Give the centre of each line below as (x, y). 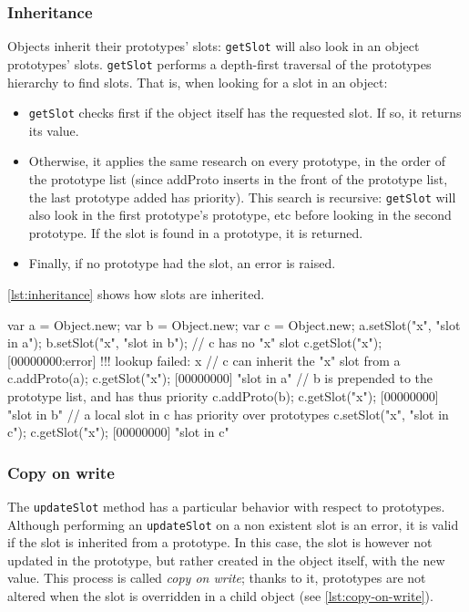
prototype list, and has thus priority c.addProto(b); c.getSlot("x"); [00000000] (223, 395)
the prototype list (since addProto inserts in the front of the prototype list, (238, 178)
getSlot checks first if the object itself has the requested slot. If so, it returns (245, 113)
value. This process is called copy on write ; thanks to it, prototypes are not (217, 578)
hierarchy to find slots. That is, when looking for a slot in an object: (198, 82)
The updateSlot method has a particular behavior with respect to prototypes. (226, 506)
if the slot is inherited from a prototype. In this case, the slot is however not (220, 542)
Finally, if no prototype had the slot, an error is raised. (182, 263)
